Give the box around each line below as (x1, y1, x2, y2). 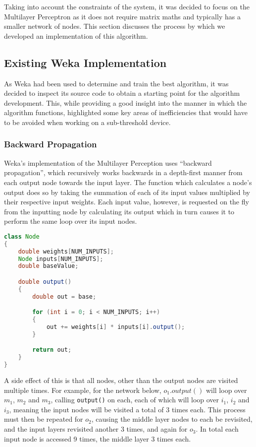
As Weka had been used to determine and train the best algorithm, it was (4, 78, 229, 88)
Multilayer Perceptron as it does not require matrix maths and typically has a (4, 11, 241, 21)
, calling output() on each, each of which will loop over (51, 394, 219, 405)
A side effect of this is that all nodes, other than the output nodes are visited (4, 375, 238, 385)
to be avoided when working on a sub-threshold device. (4, 117, 171, 127)
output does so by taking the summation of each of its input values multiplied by (4, 187, 251, 197)
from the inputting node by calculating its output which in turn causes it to (4, 206, 235, 216)
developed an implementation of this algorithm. (4, 30, 148, 41)
